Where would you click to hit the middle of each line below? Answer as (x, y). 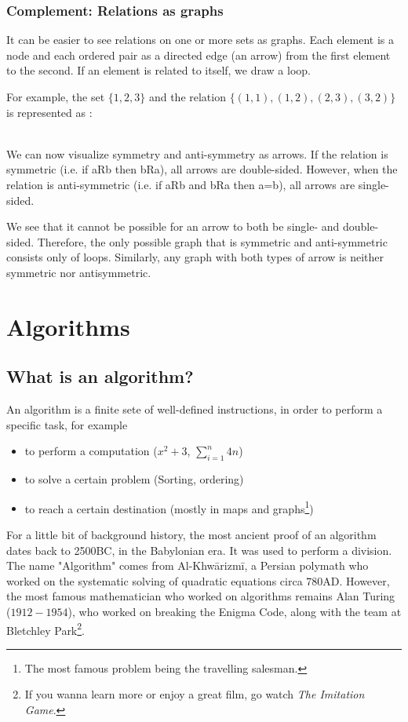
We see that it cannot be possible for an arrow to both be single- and (173, 226)
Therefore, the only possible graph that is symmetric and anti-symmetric (212, 241)
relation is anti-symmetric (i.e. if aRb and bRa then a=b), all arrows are (181, 184)
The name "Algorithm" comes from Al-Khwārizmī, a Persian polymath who (188, 565)
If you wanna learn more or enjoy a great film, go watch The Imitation (195, 694)
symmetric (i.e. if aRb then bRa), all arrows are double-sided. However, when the (202, 169)
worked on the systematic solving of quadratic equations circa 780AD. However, (198, 580)
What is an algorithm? (100, 376)
